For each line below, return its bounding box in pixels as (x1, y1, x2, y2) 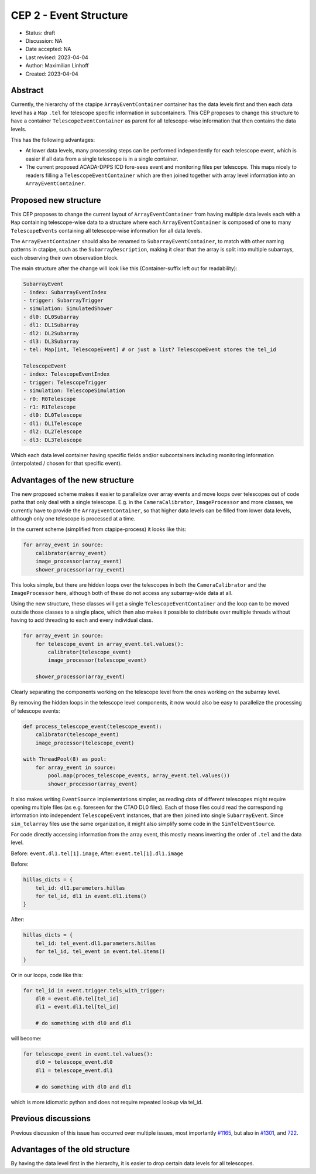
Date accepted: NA (25, 46, 71, 53)
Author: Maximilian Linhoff (25, 62, 89, 69)
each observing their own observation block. (11, 254, 119, 261)
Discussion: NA (25, 37, 63, 44)
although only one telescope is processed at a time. (11, 515, 136, 522)
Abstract (11, 86, 44, 96)
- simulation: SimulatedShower (23, 305, 114, 312)
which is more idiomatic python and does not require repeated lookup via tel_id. (11, 1098, 203, 1105)
